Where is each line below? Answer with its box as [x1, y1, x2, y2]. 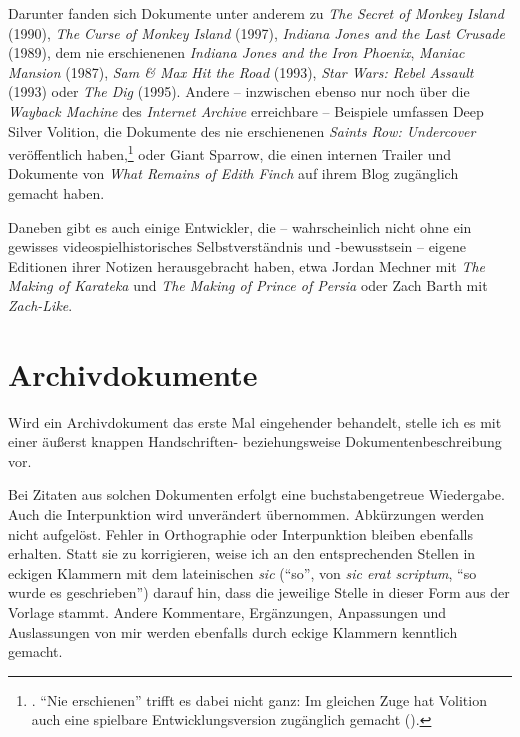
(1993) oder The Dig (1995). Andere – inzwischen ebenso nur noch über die [8, 81, 470, 102]
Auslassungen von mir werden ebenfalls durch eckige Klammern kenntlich [8, 621, 458, 642]
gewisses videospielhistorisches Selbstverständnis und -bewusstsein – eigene [8, 236, 466, 257]
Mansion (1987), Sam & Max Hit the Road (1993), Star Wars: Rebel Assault [8, 61, 474, 82]
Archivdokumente [8, 353, 258, 394]
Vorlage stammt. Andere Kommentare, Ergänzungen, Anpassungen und [8, 602, 447, 623]
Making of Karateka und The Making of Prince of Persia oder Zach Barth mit [8, 275, 488, 296]
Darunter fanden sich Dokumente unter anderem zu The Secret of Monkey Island [8, 3, 504, 23]
